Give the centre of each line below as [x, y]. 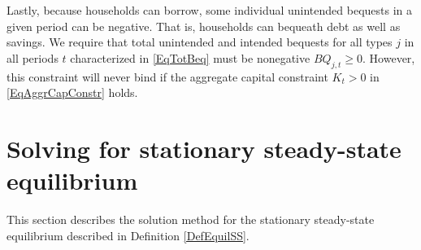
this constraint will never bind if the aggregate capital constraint [167, 76]
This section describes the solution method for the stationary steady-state [191, 219]
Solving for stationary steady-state [204, 148]
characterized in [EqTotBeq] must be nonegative [190, 57]
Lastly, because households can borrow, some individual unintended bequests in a [210, 10]
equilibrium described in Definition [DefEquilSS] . [128, 235]
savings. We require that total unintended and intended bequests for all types [200, 42]
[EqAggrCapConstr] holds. [72, 92]
